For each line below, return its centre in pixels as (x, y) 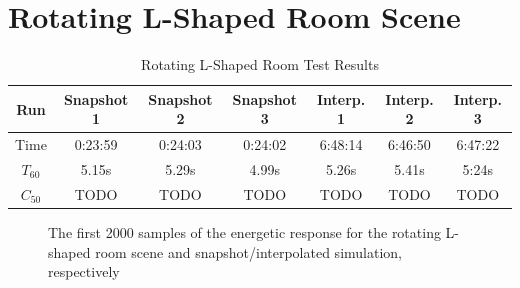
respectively (84, 271)
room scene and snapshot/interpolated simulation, (248, 251)
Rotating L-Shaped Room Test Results (260, 64)
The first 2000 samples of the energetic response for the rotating (244, 231)
